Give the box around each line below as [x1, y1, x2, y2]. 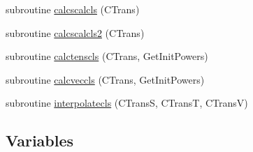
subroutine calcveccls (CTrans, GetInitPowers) [6, 72, 205, 86]
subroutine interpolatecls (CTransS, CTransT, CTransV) [6, 96, 248, 110]
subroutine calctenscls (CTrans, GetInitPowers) [6, 49, 208, 63]
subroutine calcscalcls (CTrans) [6, 2, 140, 16]
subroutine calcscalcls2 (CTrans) [6, 25, 145, 40]
